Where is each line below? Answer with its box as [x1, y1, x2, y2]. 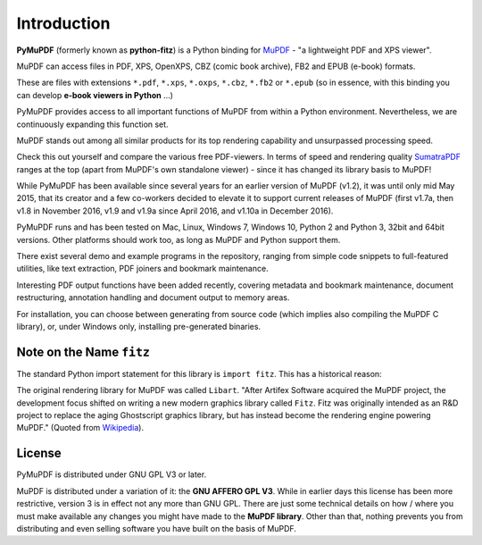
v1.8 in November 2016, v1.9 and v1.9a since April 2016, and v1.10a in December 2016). [16, 205, 334, 216]
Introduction [16, 13, 111, 33]
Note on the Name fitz [16, 344, 151, 359]
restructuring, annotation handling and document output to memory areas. [16, 292, 290, 303]
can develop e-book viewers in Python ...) [16, 89, 174, 100]
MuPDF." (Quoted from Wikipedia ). [16, 423, 145, 433]
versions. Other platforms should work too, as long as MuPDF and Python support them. [16, 234, 341, 245]
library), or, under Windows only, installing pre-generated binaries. [16, 321, 262, 331]
